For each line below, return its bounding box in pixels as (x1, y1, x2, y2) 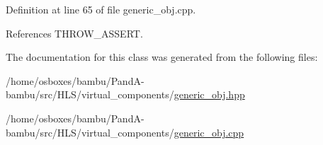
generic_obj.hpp (174, 87, 245, 102)
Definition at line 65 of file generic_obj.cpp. (6, 2, 196, 16)
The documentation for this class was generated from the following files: (6, 50, 318, 64)
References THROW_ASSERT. (6, 25, 143, 40)
